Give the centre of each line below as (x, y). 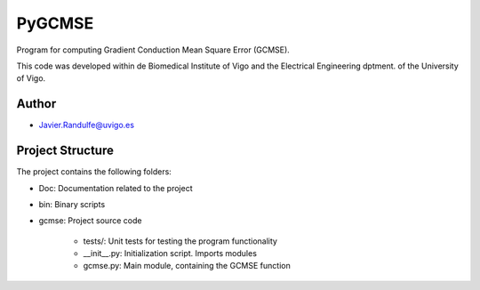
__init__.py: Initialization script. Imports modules (170, 254)
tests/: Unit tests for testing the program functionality (180, 241)
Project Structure (65, 151)
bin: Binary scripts (72, 204)
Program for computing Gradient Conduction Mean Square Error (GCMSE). (153, 50)
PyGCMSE (55, 23)
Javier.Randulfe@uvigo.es (87, 125)
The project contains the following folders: (94, 172)
